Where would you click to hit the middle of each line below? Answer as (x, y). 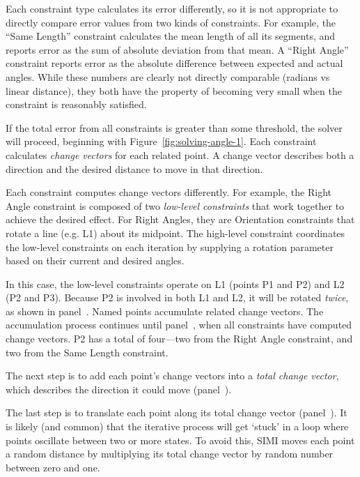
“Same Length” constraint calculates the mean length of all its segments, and (171, 36)
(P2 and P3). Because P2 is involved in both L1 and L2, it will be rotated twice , (177, 297)
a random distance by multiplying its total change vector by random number (170, 454)
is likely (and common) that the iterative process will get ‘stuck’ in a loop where (177, 426)
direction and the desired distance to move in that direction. (134, 168)
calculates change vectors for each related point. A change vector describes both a (180, 154)
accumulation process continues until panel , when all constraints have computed (179, 325)
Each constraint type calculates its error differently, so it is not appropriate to (172, 8)
